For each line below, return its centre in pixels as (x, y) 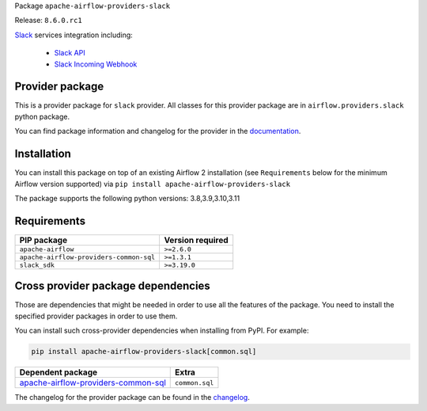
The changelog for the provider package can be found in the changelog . (132, 398)
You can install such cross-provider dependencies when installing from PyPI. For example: (162, 331)
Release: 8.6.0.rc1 (48, 21)
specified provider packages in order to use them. (96, 316)
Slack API (70, 53)
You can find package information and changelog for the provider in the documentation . (158, 131)
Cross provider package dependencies (113, 286)
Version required (196, 240)
